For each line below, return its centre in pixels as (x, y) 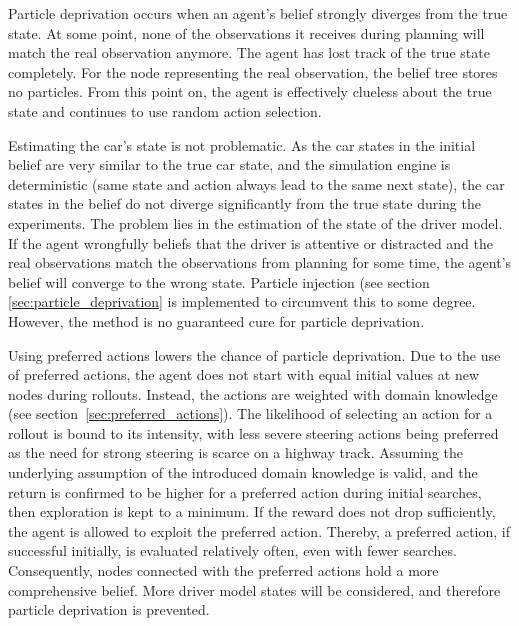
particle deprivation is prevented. (109, 609)
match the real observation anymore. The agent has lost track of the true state (249, 52)
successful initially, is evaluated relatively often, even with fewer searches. (232, 550)
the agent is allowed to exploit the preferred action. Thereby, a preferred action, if (259, 530)
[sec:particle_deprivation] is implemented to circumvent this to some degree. (242, 301)
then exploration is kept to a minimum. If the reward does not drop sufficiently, (252, 511)
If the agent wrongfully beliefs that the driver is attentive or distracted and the (251, 242)
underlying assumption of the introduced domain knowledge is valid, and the (243, 472)
